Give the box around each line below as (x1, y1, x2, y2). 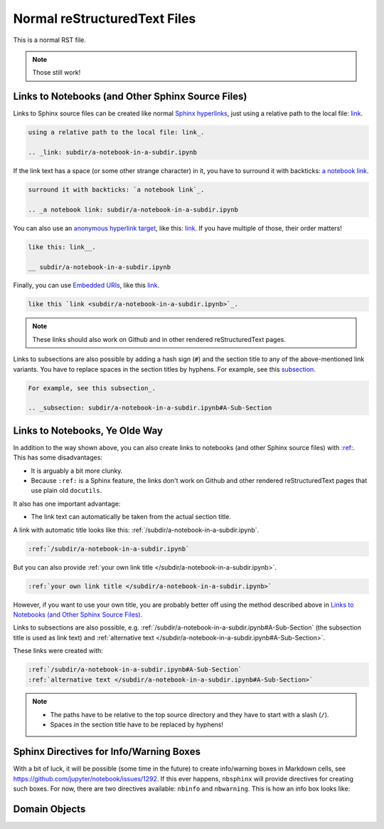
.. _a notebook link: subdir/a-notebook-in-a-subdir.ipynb (28, 205, 238, 214)
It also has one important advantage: (13, 499, 121, 508)
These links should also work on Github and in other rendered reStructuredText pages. (32, 335, 286, 343)
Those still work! (32, 68, 81, 77)
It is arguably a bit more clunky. (31, 466, 123, 475)
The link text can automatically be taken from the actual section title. (31, 513, 231, 521)
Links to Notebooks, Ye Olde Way (13, 424, 164, 437)
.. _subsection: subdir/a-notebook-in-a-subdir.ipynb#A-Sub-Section (28, 404, 272, 412)
